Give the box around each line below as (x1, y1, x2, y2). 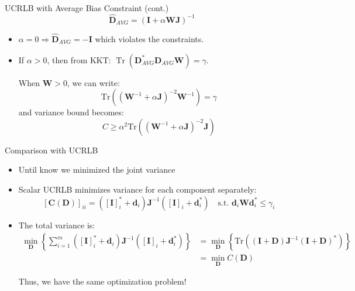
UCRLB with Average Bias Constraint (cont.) (5, 2, 169, 13)
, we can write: (67, 76, 120, 88)
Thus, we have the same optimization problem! (18, 275, 187, 287)
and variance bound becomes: (18, 106, 124, 118)
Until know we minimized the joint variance (18, 163, 175, 176)
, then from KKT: (47, 53, 111, 66)
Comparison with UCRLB (5, 143, 98, 156)
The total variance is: (18, 218, 95, 231)
